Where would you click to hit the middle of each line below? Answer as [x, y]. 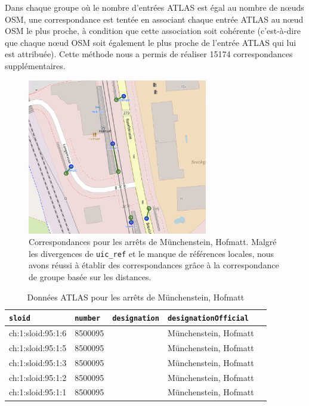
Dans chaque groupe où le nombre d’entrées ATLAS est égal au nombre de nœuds [154, 7]
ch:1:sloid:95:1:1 [38, 392]
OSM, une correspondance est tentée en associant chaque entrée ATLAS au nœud [154, 19]
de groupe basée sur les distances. [90, 276]
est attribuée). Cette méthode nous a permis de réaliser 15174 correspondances [149, 54]
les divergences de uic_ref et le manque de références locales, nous [152, 253]
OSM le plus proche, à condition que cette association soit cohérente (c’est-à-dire [153, 31]
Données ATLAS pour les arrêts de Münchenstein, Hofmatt [136, 297]
